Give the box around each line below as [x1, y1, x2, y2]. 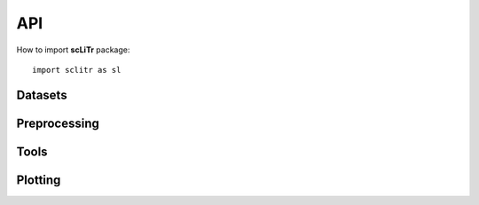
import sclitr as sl [32, 65, 122, 75]
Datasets [16, 87, 67, 102]
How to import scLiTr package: [16, 44, 130, 55]
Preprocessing [16, 115, 99, 130]
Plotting [16, 172, 61, 187]
